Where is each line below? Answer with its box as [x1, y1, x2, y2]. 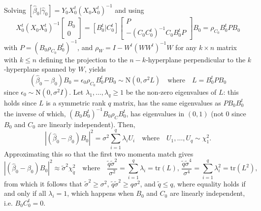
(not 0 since [211, 108, 246, 118]
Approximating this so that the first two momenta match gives [4, 148, 194, 158]
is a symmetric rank [46, 97, 106, 107]
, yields [84, 64, 106, 74]
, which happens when [67, 188, 134, 198]
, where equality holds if [173, 178, 246, 188]
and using [115, 4, 144, 15]
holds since [4, 97, 37, 107]
